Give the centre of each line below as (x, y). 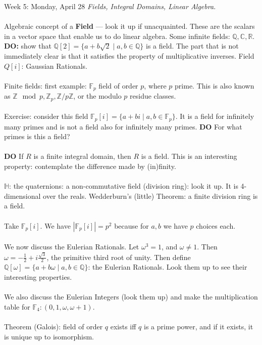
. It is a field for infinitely (215, 116)
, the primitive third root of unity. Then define (119, 257)
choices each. (216, 225)
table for (17, 306)
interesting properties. (38, 276)
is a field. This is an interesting (189, 156)
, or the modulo (97, 96)
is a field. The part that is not (192, 46)
